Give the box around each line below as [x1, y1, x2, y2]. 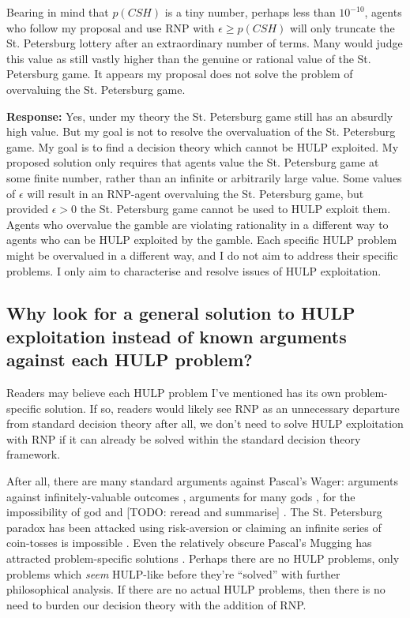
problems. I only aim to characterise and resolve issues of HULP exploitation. [6, 262, 382, 279]
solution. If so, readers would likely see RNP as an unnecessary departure [44, 399, 400, 416]
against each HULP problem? [6, 347, 253, 372]
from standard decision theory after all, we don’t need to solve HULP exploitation [6, 415, 404, 432]
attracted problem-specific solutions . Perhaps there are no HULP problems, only [6, 550, 400, 567]
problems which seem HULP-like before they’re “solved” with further [6, 565, 340, 582]
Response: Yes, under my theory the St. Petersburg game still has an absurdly [6, 107, 393, 124]
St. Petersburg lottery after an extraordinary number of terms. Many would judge [6, 35, 403, 51]
